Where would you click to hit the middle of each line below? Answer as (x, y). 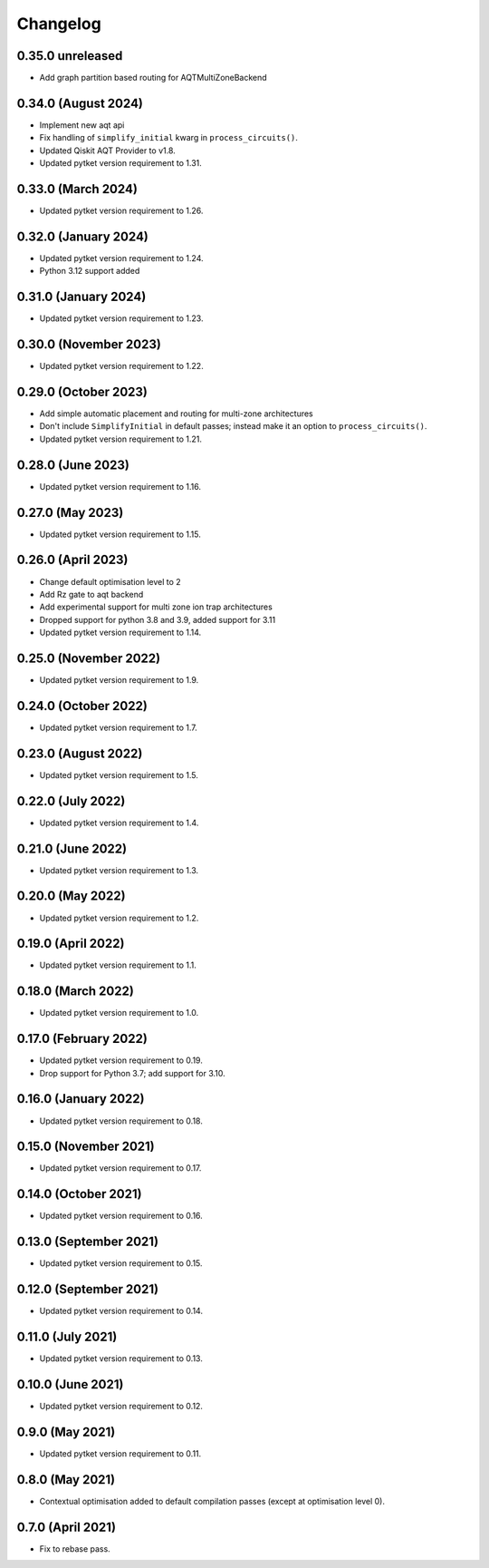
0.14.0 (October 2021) (79, 1194)
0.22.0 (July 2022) (71, 801)
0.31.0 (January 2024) (81, 297)
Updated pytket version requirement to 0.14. (121, 1311)
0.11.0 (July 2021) (67, 1337)
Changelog (59, 24)
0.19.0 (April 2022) (71, 944)
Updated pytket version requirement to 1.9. (119, 680)
